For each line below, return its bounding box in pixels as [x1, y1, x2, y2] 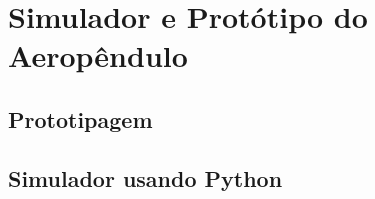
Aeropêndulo [8, 35, 188, 76]
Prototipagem [8, 103, 153, 134]
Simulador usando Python [8, 162, 283, 193]
